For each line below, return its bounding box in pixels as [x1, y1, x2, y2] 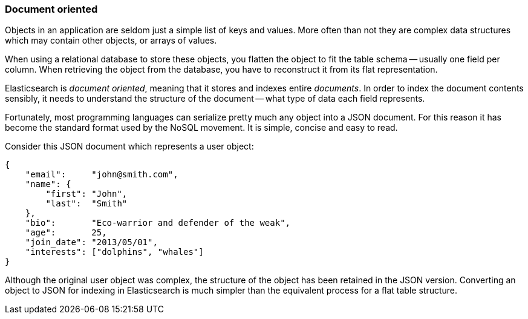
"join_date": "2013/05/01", [25, 237, 158, 248]
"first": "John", [45, 189, 128, 199]
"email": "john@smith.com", [25, 169, 178, 180]
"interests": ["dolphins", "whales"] [25, 247, 204, 257]
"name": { [25, 179, 71, 189]
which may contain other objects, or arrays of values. [5, 35, 217, 46]
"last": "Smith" [45, 199, 128, 209]
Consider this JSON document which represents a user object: [5, 141, 254, 152]
